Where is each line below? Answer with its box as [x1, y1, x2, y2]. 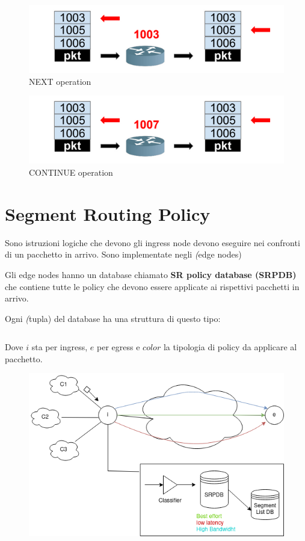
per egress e [97, 341, 140, 353]
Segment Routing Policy [5, 201, 211, 226]
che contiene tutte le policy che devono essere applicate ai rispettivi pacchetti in [5, 280, 300, 292]
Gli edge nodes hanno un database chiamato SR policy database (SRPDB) [5, 268, 297, 280]
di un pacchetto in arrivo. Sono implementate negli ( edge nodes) [5, 248, 242, 261]
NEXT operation [29, 75, 91, 87]
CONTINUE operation [29, 166, 113, 178]
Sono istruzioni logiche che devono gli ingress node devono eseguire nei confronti [5, 236, 300, 249]
